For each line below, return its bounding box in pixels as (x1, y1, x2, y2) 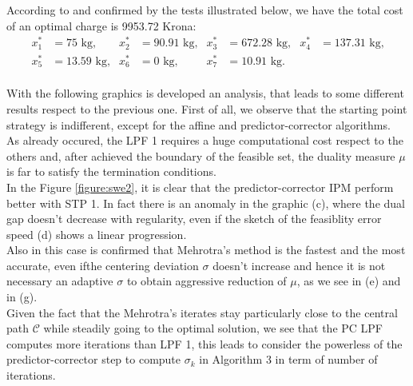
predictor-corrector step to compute (6, 351, 181, 368)
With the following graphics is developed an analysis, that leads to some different (6, 85, 404, 101)
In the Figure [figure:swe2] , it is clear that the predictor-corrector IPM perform (6, 178, 394, 195)
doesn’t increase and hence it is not (212, 257, 386, 273)
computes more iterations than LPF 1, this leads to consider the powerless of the (6, 335, 403, 352)
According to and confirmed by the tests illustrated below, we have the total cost (6, 2, 403, 18)
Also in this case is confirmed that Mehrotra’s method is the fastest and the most (6, 241, 406, 258)
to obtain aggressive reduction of (126, 273, 287, 289)
